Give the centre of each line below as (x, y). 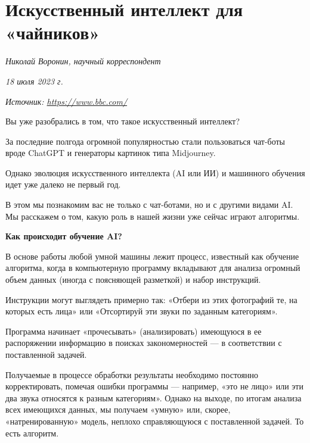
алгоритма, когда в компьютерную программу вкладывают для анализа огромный (153, 268)
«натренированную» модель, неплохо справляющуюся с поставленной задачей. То (155, 421)
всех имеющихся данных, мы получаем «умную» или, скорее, (118, 409)
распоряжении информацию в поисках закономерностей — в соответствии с (144, 343)
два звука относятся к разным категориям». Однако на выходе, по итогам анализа (154, 397)
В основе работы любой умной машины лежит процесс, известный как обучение (152, 256)
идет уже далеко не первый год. (63, 184)
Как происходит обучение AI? (64, 236)
